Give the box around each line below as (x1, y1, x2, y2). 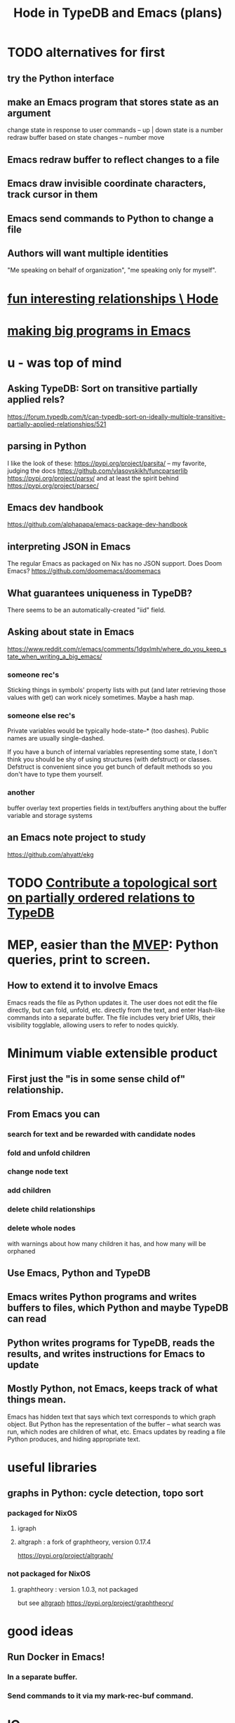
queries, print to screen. (7, 951, 151, 968)
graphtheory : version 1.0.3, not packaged (17, 1585, 138, 1593)
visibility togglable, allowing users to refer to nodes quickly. (7, 1020, 179, 1029)
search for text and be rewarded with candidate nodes (7, 1129, 196, 1139)
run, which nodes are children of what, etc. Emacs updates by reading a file (7, 1427, 226, 1436)
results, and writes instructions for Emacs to (7, 1348, 206, 1360)
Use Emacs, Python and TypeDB (7, 1267, 151, 1279)
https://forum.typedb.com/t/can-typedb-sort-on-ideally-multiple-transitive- (7, 412, 226, 421)
